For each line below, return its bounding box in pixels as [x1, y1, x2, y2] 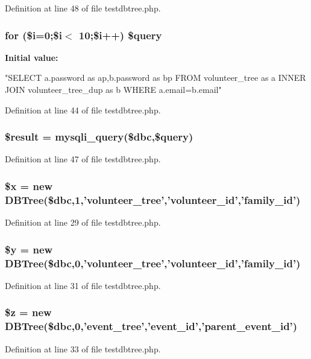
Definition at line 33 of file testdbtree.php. [5, 342, 161, 355]
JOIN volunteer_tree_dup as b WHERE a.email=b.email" [5, 83, 222, 95]
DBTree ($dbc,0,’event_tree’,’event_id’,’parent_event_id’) [5, 319, 298, 334]
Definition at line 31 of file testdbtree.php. [5, 279, 161, 291]
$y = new [5, 241, 53, 256]
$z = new [5, 305, 52, 320]
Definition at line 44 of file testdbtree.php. [5, 103, 161, 116]
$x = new [5, 178, 53, 193]
